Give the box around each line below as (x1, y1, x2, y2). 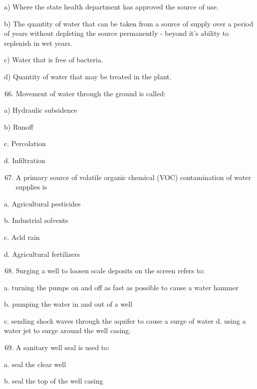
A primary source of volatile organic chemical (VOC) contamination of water (15, 172, 251, 182)
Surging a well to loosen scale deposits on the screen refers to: (15, 265, 205, 276)
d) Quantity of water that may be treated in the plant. (4, 71, 172, 81)
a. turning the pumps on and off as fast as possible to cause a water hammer (4, 282, 239, 292)
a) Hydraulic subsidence (4, 105, 77, 115)
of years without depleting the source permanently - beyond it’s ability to (4, 28, 229, 38)
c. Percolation (4, 138, 46, 149)
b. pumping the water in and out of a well (4, 299, 133, 309)
